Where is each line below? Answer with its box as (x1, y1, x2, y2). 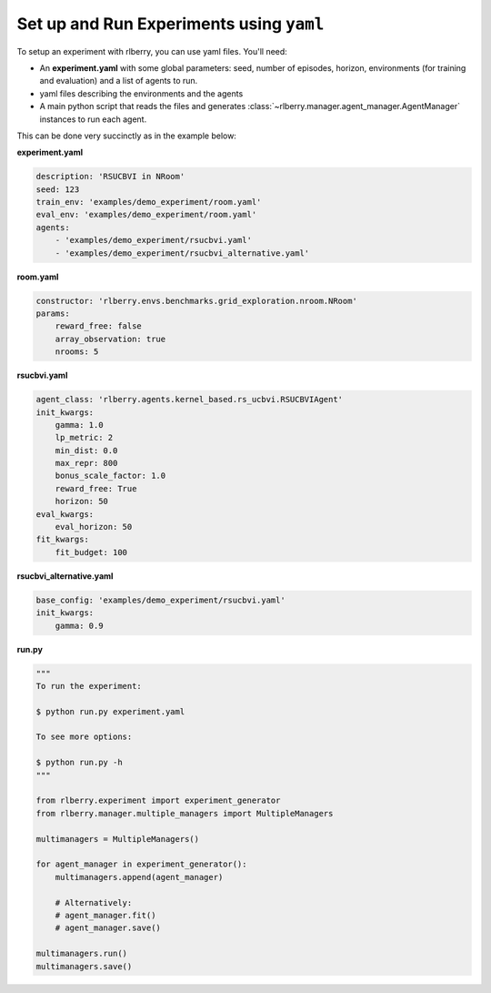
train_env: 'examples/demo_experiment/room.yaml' (35, 197, 262, 208)
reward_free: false (55, 321, 143, 331)
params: (35, 308, 70, 319)
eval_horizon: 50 (55, 522, 133, 532)
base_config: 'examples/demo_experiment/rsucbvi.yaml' (35, 594, 286, 605)
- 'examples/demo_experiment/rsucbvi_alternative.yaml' (55, 248, 310, 258)
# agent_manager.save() (55, 923, 161, 933)
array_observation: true (55, 333, 166, 344)
